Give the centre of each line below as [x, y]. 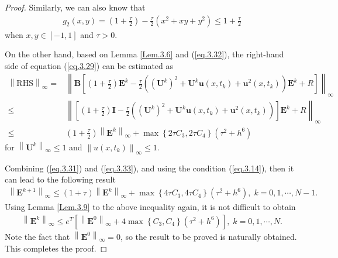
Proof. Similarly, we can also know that [75, 7]
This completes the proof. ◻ [56, 248]
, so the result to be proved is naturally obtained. [208, 236]
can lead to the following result [60, 179]
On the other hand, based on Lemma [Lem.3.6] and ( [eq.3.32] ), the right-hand [144, 54]
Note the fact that [37, 236]
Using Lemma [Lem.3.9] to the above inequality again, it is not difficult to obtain [150, 207]
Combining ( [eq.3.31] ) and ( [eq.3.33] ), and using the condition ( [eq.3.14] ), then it [149, 168]
